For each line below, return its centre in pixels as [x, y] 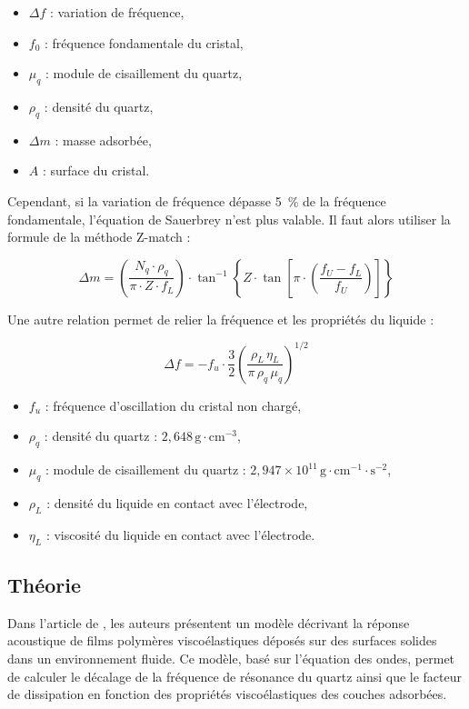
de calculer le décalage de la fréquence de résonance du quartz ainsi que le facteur [235, 676]
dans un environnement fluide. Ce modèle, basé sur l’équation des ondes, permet [231, 659]
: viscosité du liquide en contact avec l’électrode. [180, 534]
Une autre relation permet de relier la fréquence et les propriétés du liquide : [221, 319]
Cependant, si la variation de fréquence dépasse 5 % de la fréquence [197, 200]
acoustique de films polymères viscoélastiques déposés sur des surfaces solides [222, 640]
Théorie [45, 585]
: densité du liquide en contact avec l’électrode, [177, 503]
